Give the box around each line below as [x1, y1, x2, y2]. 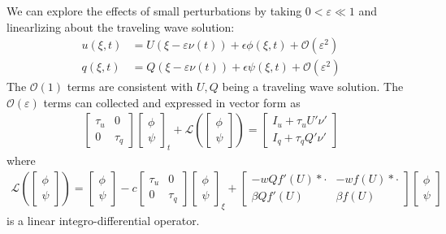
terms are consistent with [67, 78, 193, 95]
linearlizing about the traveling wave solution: [6, 18, 235, 35]
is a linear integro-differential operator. [6, 211, 200, 228]
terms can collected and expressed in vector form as [43, 93, 301, 110]
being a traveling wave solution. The [222, 78, 404, 95]
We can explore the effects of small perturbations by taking [6, 2, 302, 19]
